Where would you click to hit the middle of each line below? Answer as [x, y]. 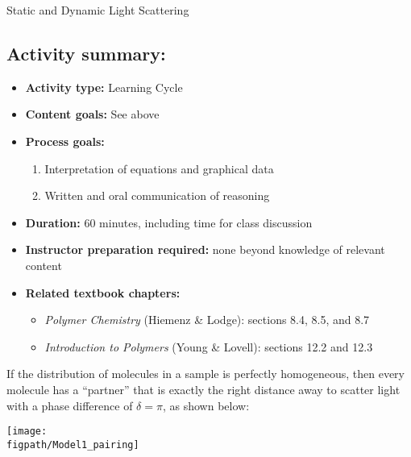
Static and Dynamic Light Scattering [98, 10]
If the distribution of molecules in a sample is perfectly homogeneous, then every [205, 374]
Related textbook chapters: [103, 292]
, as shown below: [206, 405]
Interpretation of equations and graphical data [159, 168]
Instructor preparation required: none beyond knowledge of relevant [205, 249]
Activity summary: [86, 53]
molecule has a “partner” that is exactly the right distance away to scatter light [203, 389]
